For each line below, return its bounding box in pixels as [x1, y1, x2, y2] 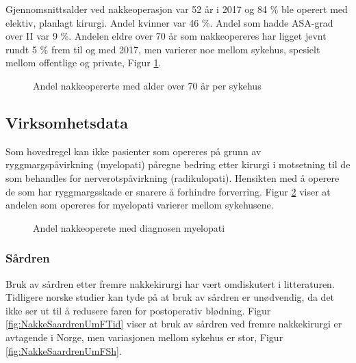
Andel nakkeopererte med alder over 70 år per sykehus [33, 78, 262, 92]
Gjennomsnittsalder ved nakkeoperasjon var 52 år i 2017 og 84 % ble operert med [5, 2, 348, 16]
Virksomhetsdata [5, 111, 129, 133]
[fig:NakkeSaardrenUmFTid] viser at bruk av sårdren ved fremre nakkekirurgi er [5, 317, 342, 331]
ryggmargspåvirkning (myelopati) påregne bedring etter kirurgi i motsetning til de [5, 157, 351, 172]
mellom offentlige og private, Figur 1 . [5, 55, 162, 70]
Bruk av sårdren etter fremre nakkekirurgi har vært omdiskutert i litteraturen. [5, 276, 335, 291]
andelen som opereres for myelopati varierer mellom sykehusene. [5, 198, 274, 212]
